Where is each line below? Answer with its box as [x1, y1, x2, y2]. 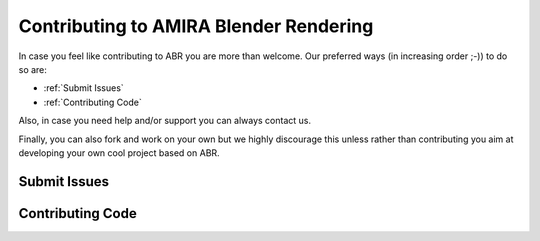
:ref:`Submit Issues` [43, 82, 124, 94]
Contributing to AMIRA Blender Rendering [18, 15, 374, 37]
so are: [18, 63, 47, 75]
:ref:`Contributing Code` [43, 96, 142, 108]
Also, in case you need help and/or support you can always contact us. [18, 115, 312, 127]
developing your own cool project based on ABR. [18, 146, 220, 159]
